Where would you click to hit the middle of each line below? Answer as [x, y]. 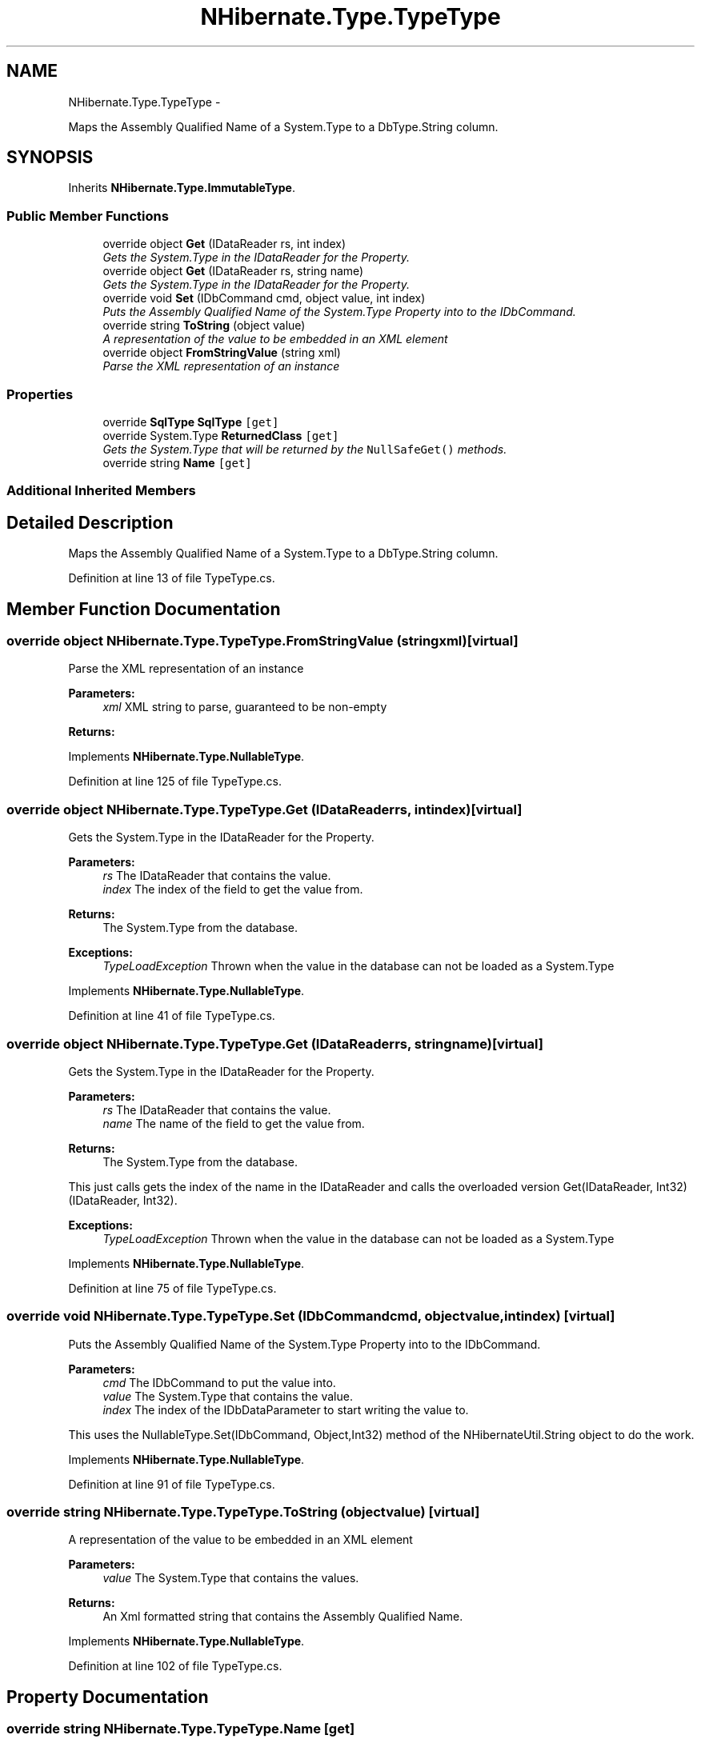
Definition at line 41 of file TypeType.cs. [172, 1016]
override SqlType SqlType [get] [191, 422]
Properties [40, 394]
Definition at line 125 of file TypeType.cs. [175, 782]
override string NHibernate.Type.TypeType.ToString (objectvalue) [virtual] [243, 1512]
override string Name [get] [177, 462]
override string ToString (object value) [204, 326]
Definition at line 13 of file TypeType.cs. [172, 578]
